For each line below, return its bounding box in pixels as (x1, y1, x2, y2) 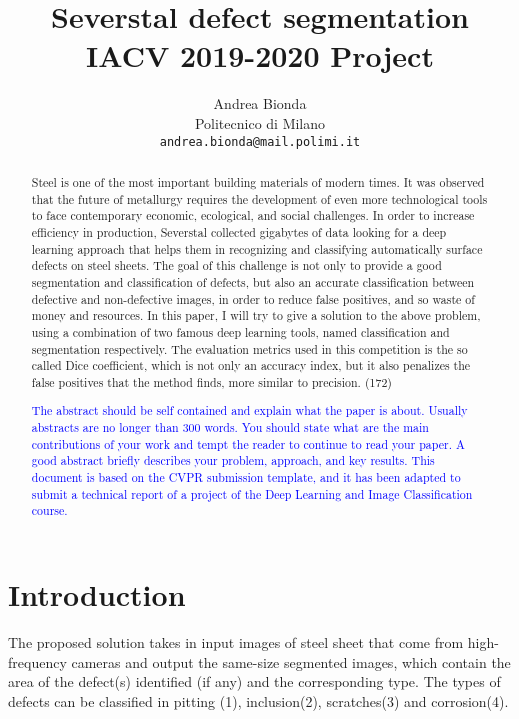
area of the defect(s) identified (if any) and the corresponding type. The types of (8, 671, 501, 692)
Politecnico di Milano (194, 112, 326, 133)
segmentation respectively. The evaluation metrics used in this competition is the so (31, 340, 468, 357)
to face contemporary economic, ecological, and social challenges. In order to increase (31, 207, 475, 224)
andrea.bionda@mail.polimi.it (159, 134, 361, 149)
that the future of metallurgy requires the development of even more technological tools (31, 190, 488, 207)
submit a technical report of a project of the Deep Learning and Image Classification (31, 485, 473, 502)
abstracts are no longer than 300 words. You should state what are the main (31, 419, 429, 436)
